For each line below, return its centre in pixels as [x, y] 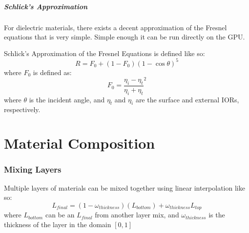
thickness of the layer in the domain [58, 224]
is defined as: [52, 72]
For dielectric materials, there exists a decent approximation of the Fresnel [115, 27]
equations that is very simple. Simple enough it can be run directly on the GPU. [124, 37]
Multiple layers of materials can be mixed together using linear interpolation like [124, 187]
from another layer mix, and [137, 215]
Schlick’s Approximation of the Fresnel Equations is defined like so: [104, 53]
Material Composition [80, 143]
